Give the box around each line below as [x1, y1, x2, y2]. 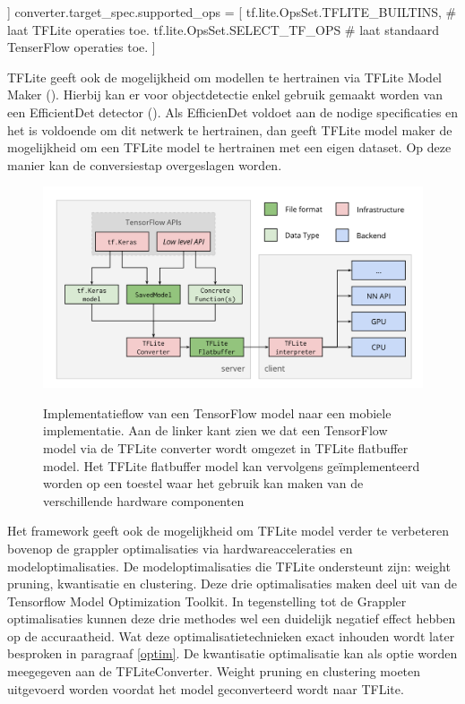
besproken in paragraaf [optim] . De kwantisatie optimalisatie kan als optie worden [7, 644, 458, 663]
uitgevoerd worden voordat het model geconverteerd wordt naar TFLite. [7, 679, 404, 698]
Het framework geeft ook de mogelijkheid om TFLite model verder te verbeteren [7, 521, 449, 540]
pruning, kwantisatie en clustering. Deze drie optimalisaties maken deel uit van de [7, 574, 457, 593]
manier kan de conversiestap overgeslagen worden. [7, 155, 282, 174]
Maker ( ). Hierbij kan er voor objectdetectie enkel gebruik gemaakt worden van [7, 85, 443, 104]
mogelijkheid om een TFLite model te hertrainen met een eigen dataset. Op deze [7, 138, 452, 157]
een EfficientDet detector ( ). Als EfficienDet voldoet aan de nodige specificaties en [7, 102, 459, 121]
